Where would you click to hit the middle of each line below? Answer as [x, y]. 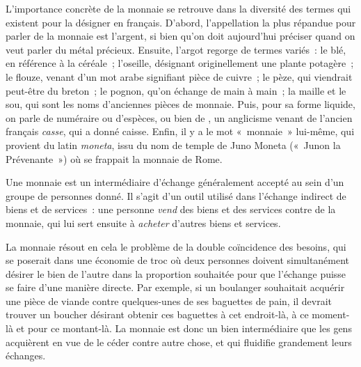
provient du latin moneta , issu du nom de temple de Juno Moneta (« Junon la [173, 145]
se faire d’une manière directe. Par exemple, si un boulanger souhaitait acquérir [175, 287]
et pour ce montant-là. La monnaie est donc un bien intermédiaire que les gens [184, 328]
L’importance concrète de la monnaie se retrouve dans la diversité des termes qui [178, 8]
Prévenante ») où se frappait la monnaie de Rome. [114, 158]
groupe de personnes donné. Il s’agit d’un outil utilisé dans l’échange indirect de [176, 195]
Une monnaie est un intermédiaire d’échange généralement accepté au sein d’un [175, 182]
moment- [331, 314]
